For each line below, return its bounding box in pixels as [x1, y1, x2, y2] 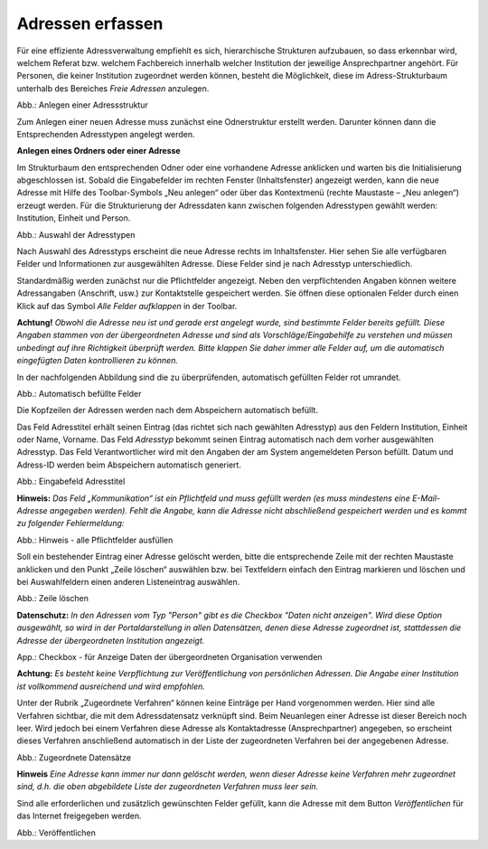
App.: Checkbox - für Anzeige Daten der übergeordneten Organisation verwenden [16, 651, 323, 662]
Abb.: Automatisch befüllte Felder [16, 388, 142, 399]
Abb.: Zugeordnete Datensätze [16, 751, 131, 763]
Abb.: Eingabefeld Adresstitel [16, 476, 126, 487]
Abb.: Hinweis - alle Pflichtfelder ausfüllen [16, 534, 174, 545]
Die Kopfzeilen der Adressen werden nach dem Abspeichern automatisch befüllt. [16, 405, 318, 416]
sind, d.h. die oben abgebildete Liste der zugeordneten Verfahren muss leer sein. [16, 781, 319, 792]
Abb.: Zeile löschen [16, 593, 89, 604]
